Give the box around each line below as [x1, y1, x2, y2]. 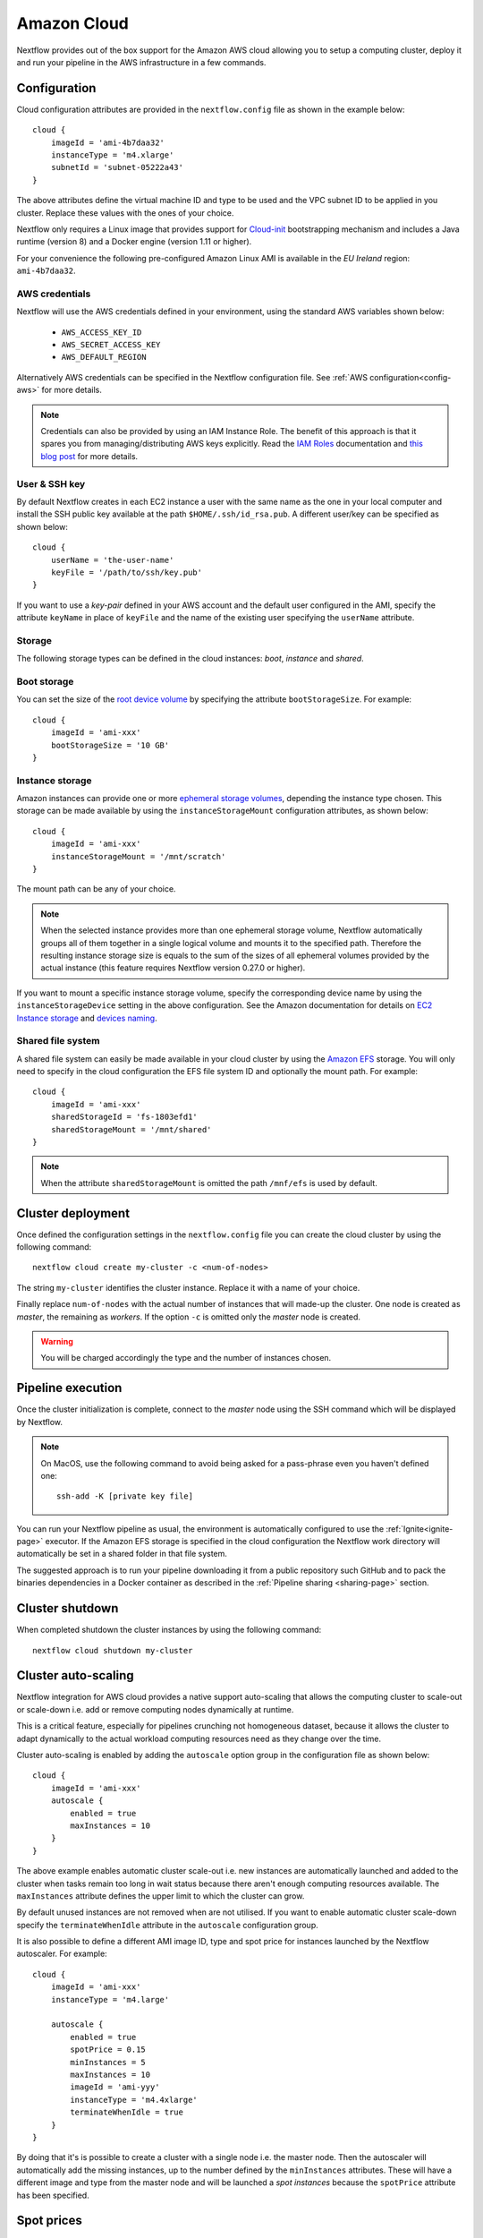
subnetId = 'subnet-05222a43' [50, 162, 183, 173]
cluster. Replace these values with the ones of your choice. [16, 207, 234, 218]
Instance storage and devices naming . [16, 1012, 157, 1023]
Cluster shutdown [16, 1601, 119, 1616]
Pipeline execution [16, 1380, 123, 1396]
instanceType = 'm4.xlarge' [50, 150, 174, 160]
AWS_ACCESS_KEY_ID [61, 327, 142, 337]
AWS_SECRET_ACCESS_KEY [61, 340, 161, 350]
